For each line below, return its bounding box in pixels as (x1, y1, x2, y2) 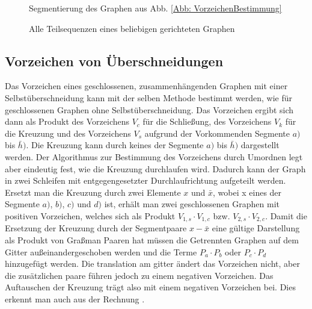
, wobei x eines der (213, 186, 282, 198)
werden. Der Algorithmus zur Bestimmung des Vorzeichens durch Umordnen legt (5, 150, 303, 163)
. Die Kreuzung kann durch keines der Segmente (26, 139, 204, 151)
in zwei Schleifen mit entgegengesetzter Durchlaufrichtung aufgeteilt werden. (5, 174, 286, 187)
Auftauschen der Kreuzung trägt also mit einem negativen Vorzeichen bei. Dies (5, 281, 296, 293)
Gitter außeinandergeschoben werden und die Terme (5, 245, 197, 258)
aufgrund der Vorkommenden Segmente (144, 126, 290, 139)
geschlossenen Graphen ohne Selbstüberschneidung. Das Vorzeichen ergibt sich (5, 103, 294, 116)
